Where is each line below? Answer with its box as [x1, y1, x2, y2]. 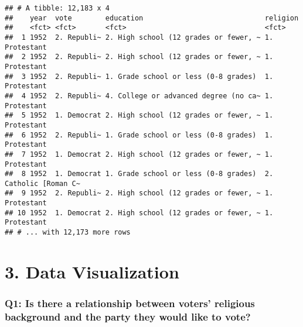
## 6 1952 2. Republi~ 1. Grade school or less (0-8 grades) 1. [5, 130, 274, 139]
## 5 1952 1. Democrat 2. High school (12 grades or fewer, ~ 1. [5, 111, 274, 120]
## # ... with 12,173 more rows [5, 228, 131, 237]
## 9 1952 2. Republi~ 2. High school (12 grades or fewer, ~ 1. [5, 189, 274, 198]
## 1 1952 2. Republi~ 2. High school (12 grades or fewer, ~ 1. [5, 33, 274, 42]
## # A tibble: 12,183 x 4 [5, 4, 110, 12]
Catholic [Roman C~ [5, 179, 80, 188]
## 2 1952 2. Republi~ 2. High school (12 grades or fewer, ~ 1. [5, 53, 274, 61]
